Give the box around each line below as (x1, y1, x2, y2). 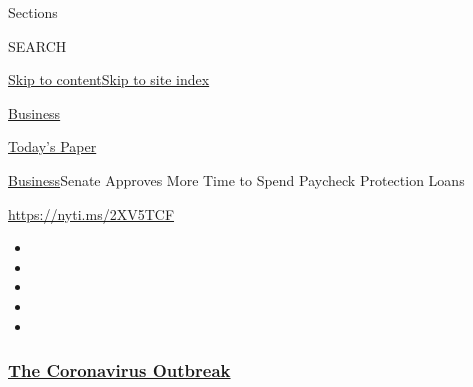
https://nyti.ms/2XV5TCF (8, 203, 175, 224)
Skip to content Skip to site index (8, 69, 210, 90)
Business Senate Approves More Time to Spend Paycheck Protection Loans (8, 169, 465, 190)
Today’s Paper (8, 136, 97, 157)
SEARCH (8, 35, 67, 56)
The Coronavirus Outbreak (8, 358, 231, 383)
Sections (8, 2, 58, 22)
